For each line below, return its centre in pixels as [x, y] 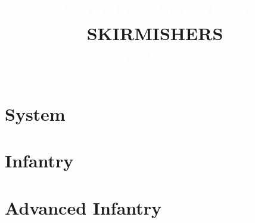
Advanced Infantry [83, 207]
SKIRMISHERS [155, 33]
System [35, 113]
